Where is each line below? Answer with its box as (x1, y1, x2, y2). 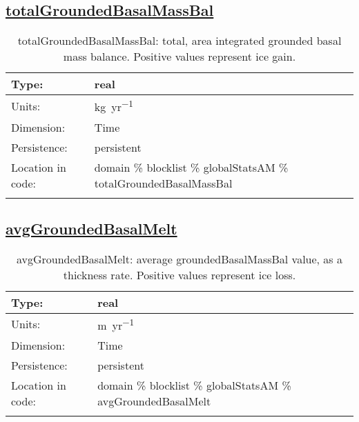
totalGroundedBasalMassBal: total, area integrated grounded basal (17, 32, 342, 49)
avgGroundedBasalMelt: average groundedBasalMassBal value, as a (16, 250, 343, 267)
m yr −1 (97, 314, 135, 334)
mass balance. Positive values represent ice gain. (63, 48, 296, 65)
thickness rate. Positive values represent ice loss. (63, 266, 296, 283)
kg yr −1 (94, 97, 134, 115)
